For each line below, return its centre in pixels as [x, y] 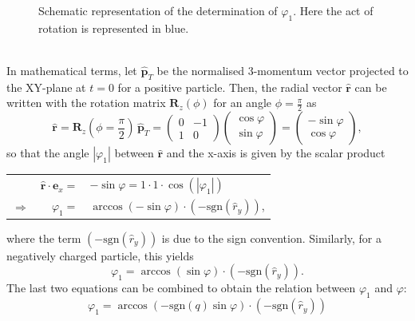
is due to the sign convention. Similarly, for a [272, 238]
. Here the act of [333, 10]
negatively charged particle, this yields [100, 255]
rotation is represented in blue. [114, 28]
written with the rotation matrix [86, 103]
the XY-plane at [46, 87]
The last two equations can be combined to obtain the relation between [181, 288]
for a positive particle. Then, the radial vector [230, 87]
